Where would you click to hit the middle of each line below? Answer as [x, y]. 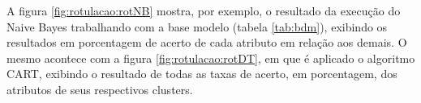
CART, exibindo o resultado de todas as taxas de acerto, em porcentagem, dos [202, 74]
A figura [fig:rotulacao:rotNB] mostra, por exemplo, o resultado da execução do [204, 10]
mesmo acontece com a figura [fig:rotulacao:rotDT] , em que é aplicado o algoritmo [211, 58]
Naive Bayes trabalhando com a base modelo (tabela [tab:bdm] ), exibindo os [197, 26]
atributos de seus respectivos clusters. [100, 89]
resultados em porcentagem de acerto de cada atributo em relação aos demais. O [207, 42]
